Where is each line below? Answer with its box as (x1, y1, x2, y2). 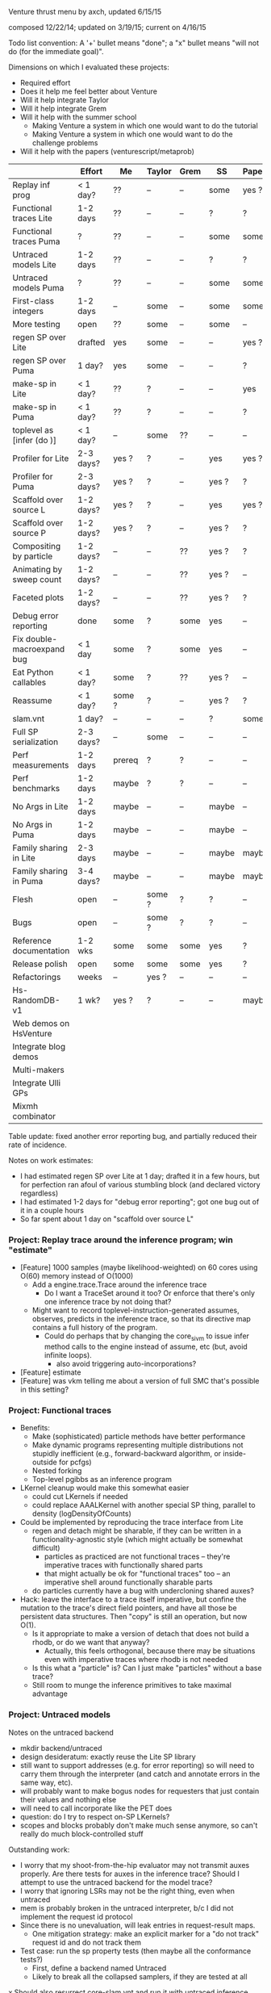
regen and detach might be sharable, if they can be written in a (31, 1526, 242, 1536)
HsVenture (12, 1028, 52, 1039)
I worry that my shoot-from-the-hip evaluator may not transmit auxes (19, 1860, 250, 1869)
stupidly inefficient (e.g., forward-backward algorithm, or (31, 1449, 222, 1459)
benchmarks (12, 783, 60, 793)
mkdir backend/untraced (19, 1743, 102, 1752)
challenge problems (31, 138, 98, 148)
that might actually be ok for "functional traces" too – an (44, 1569, 231, 1579)
